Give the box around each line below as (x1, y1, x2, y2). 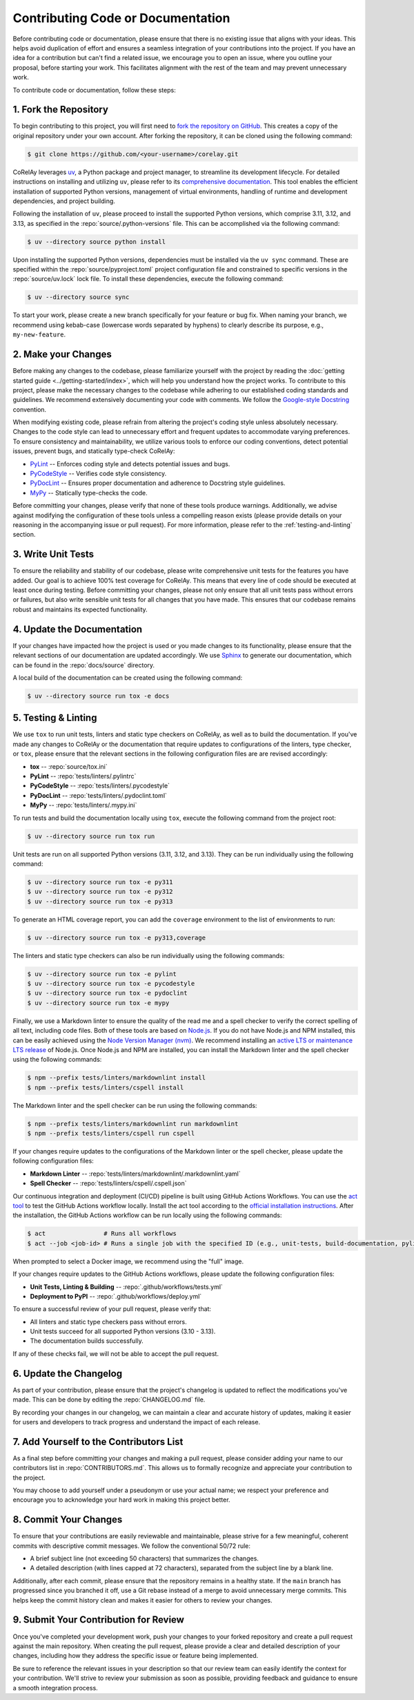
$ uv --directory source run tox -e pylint (27, 970, 177, 977)
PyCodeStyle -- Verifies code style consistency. (30, 470, 167, 478)
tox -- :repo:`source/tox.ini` (30, 762, 108, 770)
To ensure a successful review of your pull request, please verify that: (12, 1305, 212, 1313)
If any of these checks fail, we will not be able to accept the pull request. (12, 1349, 219, 1357)
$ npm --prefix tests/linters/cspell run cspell (27, 1129, 195, 1138)
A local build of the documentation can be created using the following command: (12, 674, 243, 682)
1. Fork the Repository (12, 104, 108, 115)
